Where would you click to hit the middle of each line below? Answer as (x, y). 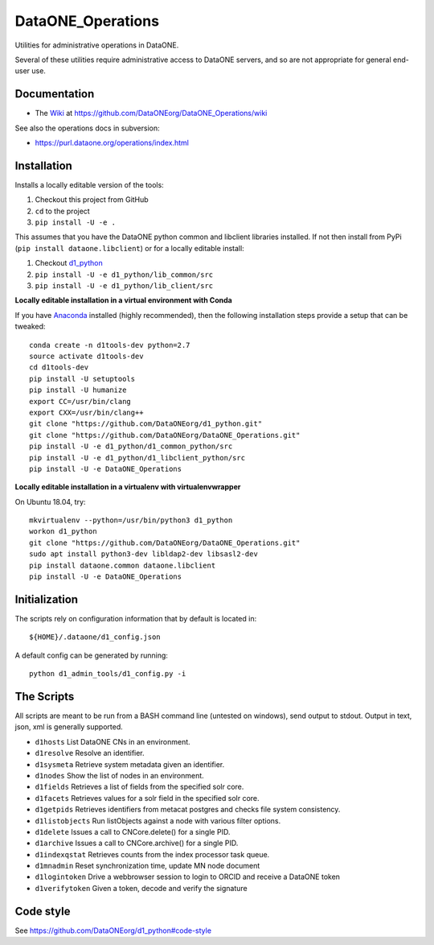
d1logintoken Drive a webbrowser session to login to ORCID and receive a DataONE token (188, 877)
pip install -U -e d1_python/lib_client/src (124, 286)
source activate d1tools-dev (86, 356)
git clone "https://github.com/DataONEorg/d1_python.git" (146, 424)
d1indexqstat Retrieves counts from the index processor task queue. (152, 854)
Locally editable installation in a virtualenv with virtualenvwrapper (128, 487)
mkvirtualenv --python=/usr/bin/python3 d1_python (131, 520)
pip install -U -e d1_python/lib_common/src (124, 274)
